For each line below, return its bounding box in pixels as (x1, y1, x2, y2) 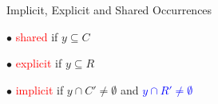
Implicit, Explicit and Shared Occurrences (6, 2, 212, 17)
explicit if (15, 55, 62, 71)
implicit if (15, 81, 64, 98)
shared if (15, 28, 58, 44)
